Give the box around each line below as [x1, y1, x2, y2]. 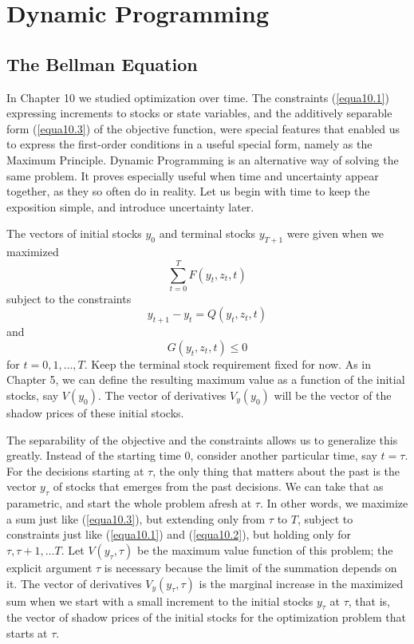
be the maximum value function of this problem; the [136, 541, 393, 558]
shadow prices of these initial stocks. [6, 405, 184, 421]
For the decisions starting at [6, 462, 144, 479]
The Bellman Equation [6, 51, 198, 76]
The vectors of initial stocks [6, 225, 142, 242]
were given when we [286, 225, 384, 242]
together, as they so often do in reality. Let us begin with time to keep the [6, 183, 370, 200]
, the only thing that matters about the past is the [152, 462, 400, 479]
